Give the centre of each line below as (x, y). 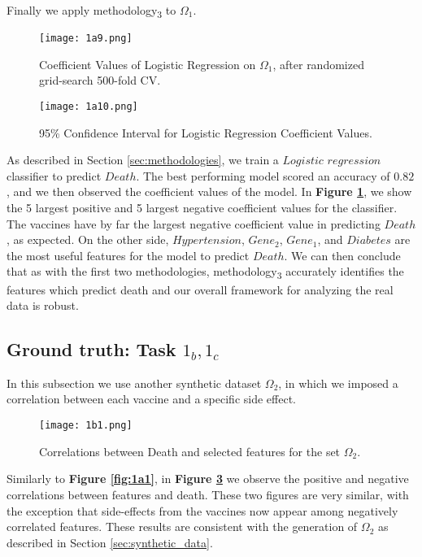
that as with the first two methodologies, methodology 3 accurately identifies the (205, 272)
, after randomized (318, 64)
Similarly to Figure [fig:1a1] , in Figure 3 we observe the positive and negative (208, 479)
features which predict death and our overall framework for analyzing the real (200, 289)
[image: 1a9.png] (86, 39)
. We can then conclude (342, 255)
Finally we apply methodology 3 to (91, 11)
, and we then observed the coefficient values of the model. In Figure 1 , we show (209, 191)
